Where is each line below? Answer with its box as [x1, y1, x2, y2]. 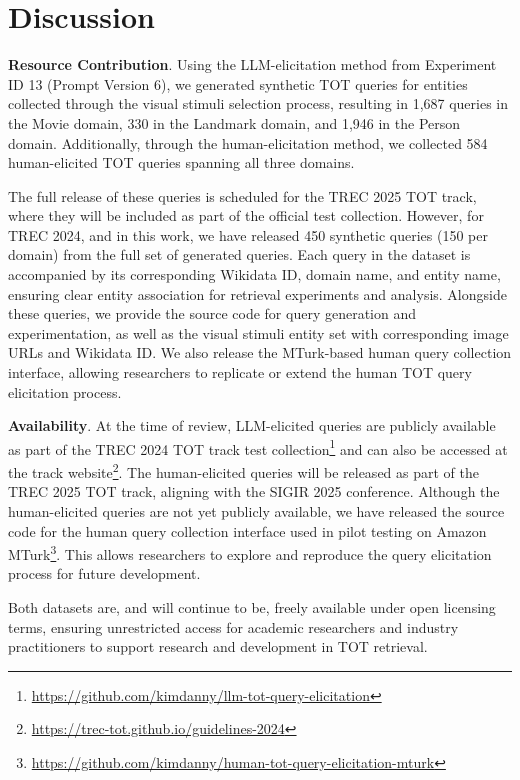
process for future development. [8, 563, 201, 584]
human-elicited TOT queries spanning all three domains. [8, 152, 355, 173]
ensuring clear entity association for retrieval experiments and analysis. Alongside [8, 283, 507, 304]
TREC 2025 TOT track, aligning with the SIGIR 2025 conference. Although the [8, 481, 500, 502]
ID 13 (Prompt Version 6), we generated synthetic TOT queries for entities [8, 73, 468, 94]
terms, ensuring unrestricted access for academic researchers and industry [8, 616, 459, 637]
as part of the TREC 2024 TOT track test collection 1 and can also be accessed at [8, 435, 508, 459]
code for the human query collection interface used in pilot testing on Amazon [8, 520, 487, 541]
